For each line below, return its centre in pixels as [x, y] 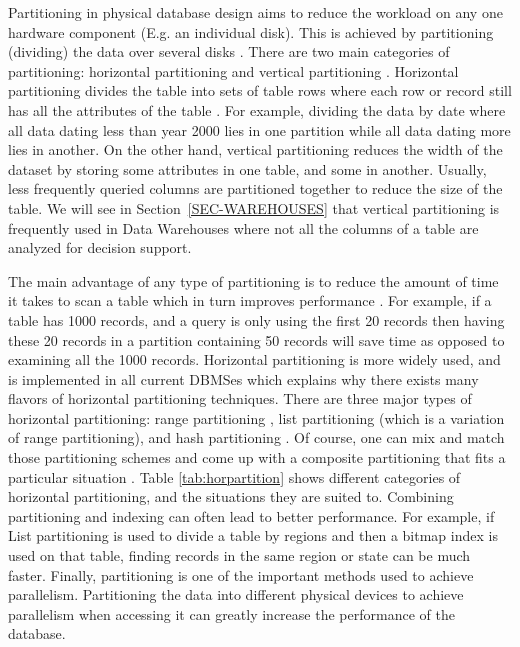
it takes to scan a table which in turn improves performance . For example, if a [250, 300]
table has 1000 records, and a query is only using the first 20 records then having [256, 319]
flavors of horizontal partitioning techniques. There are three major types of [240, 398]
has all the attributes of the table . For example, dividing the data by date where [257, 109]
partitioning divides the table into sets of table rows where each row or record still [260, 90]
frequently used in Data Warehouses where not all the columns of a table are [243, 227]
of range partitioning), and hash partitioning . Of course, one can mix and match [256, 437]
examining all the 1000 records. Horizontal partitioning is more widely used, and [254, 359]
